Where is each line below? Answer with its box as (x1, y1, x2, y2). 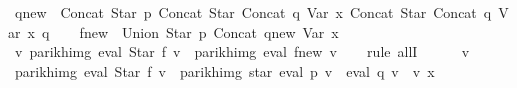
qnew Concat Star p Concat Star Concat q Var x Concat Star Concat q (14, 2, 492, 22)
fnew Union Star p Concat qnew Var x (79, 21, 339, 42)
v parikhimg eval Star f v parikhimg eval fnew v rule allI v (14, 41, 470, 62)
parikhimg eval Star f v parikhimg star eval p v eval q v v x (14, 60, 435, 81)
